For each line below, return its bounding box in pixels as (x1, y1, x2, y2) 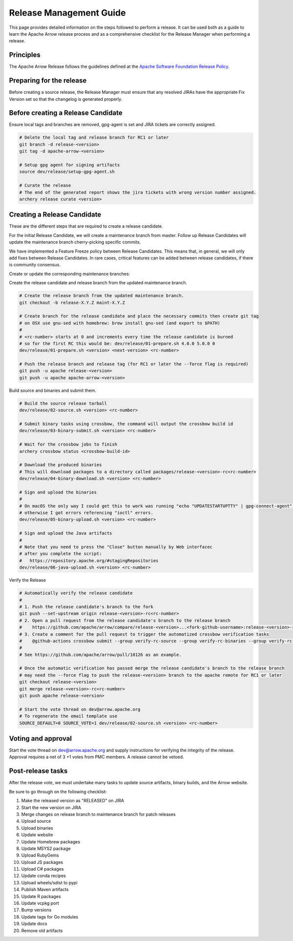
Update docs (21, 921, 47, 927)
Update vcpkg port (21, 900, 60, 906)
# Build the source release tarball (19, 401, 107, 406)
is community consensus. (9, 262, 61, 268)
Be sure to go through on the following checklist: (9, 789, 107, 794)
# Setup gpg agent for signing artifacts (19, 162, 120, 168)
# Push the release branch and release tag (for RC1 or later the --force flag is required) (19, 362, 249, 367)
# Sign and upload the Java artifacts (19, 531, 112, 536)
